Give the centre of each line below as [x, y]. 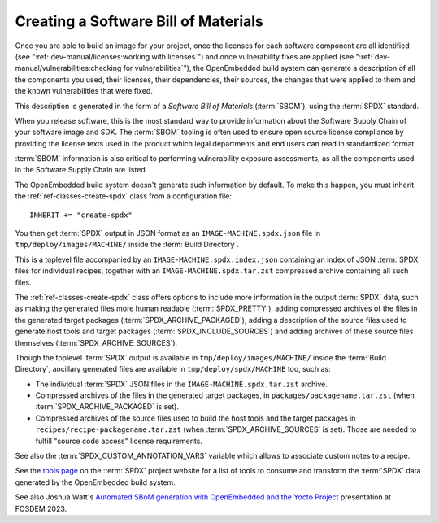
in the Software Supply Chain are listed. [81, 170]
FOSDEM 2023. [41, 508]
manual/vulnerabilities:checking [68, 68]
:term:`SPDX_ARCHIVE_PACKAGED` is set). [107, 407]
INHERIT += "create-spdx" [81, 215]
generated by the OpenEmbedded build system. [96, 482]
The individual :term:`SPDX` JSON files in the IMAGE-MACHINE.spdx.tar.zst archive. [182, 384]
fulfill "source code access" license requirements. [119, 441]
